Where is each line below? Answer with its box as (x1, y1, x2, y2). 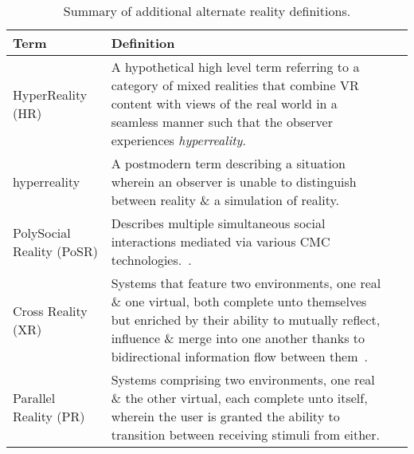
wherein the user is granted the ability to (111, 407, 340, 425)
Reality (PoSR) (13, 241, 98, 260)
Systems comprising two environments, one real (111, 370, 375, 389)
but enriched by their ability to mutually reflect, (111, 310, 381, 329)
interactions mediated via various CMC (111, 232, 330, 251)
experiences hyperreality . (111, 131, 246, 149)
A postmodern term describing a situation (111, 154, 346, 172)
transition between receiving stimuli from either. (111, 425, 380, 444)
